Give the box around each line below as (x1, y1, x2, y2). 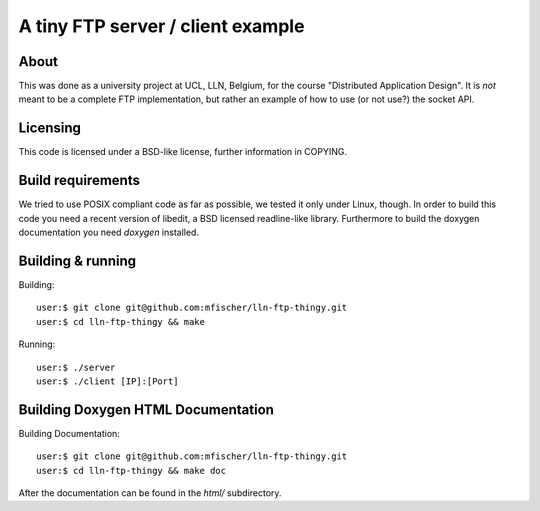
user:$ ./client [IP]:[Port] (36, 375, 179, 387)
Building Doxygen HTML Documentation (18, 401, 275, 418)
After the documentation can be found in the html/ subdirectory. (18, 486, 282, 499)
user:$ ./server (36, 361, 116, 373)
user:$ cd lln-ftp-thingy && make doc (36, 465, 227, 476)
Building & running (18, 252, 137, 269)
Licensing (18, 120, 82, 137)
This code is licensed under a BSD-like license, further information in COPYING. (18, 146, 348, 158)
